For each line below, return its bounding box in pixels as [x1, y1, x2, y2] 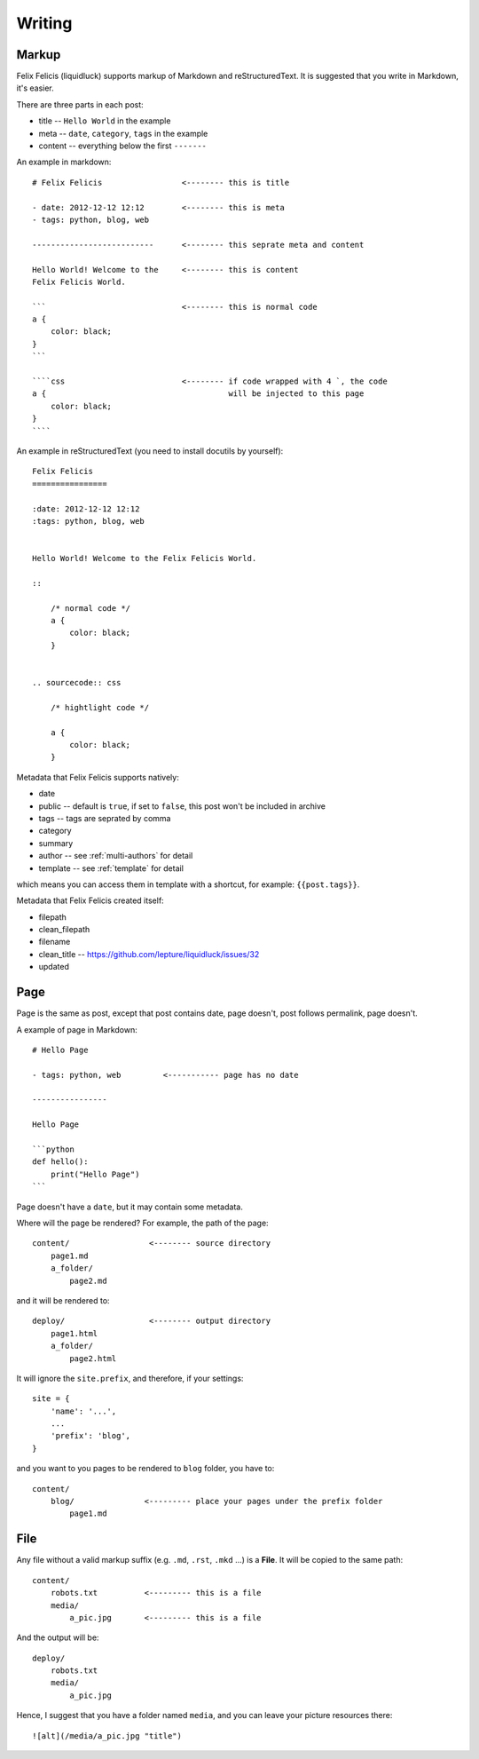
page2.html [69, 1353, 117, 1363]
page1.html [50, 1328, 98, 1338]
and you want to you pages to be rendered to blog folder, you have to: [16, 1463, 275, 1474]
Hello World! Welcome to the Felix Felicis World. [32, 553, 257, 564]
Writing [16, 13, 73, 33]
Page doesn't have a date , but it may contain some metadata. [16, 1201, 243, 1212]
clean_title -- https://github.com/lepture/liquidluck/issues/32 [38, 948, 260, 959]
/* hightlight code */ [50, 702, 150, 712]
